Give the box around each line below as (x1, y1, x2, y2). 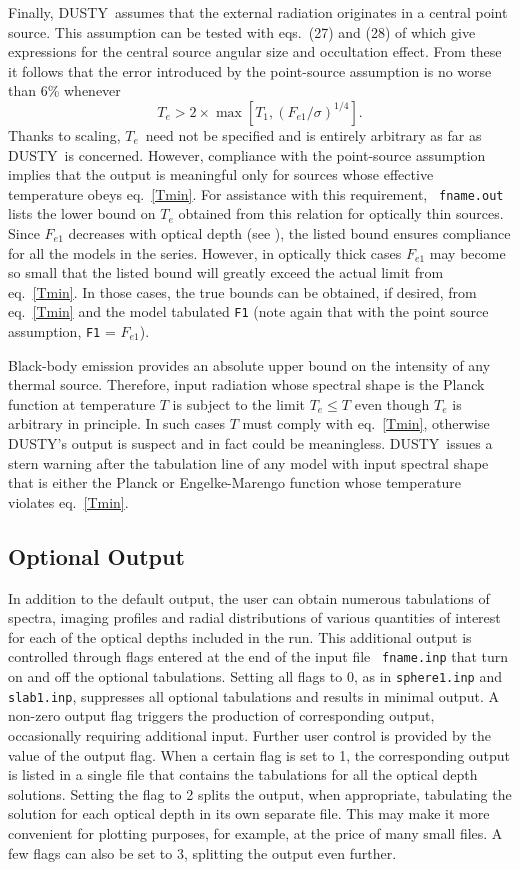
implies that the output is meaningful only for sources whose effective (8, 164, 434, 185)
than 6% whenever (8, 80, 121, 101)
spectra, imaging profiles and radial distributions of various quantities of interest (8, 607, 501, 628)
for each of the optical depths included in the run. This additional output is (8, 626, 472, 647)
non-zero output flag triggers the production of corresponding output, (8, 705, 435, 726)
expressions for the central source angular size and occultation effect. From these (8, 41, 502, 62)
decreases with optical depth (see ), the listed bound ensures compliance (68, 223, 511, 243)
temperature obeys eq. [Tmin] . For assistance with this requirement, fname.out (8, 183, 504, 204)
